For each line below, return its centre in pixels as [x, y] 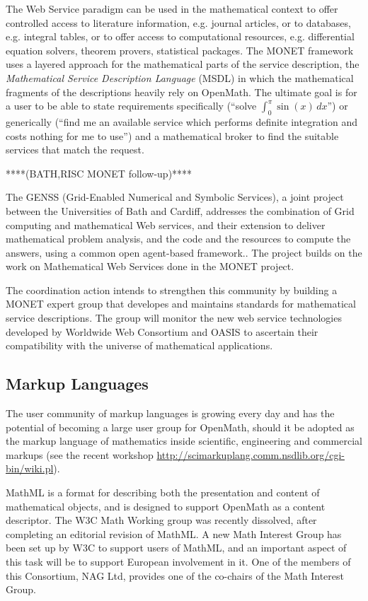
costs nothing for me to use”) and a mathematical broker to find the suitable [172, 135]
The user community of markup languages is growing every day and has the [170, 413]
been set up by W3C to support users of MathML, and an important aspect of [176, 548]
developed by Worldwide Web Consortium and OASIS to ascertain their [162, 331]
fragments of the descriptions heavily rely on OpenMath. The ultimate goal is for [182, 92]
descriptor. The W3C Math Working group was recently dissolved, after [161, 520]
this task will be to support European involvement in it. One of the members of [178, 561]
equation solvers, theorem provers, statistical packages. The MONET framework [180, 50]
